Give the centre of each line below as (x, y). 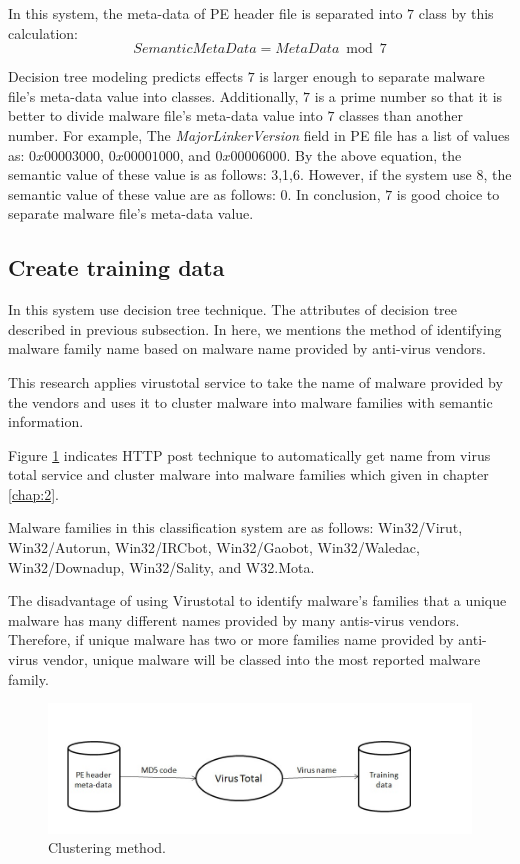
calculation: (43, 32)
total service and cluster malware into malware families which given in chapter (248, 474)
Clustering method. (107, 847)
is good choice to (448, 193)
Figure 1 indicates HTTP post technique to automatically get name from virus (249, 454)
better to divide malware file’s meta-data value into (165, 115)
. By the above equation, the (374, 154)
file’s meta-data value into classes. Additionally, (153, 95)
